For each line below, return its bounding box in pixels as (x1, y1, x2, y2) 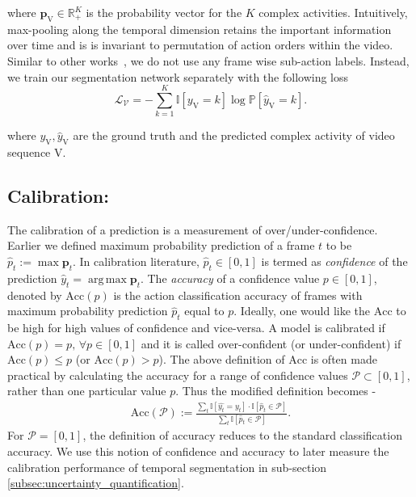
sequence (7, 144, 51, 161)
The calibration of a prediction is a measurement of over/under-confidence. (7, 221, 378, 238)
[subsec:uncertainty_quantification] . (7, 474, 184, 491)
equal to (184, 302, 225, 319)
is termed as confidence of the (261, 253, 408, 270)
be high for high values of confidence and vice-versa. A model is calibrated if (7, 319, 385, 336)
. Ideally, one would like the (233, 302, 371, 319)
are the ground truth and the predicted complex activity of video (73, 127, 395, 144)
